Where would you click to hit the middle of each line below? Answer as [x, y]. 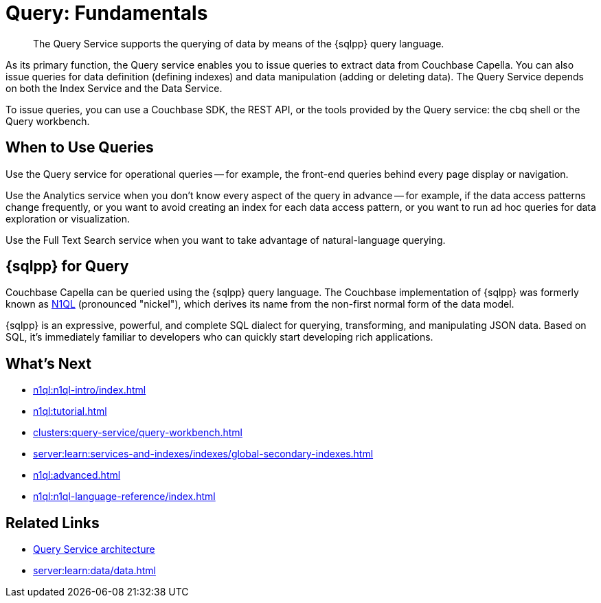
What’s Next [49, 363]
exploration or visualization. [68, 218]
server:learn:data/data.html [94, 571]
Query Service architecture [94, 549]
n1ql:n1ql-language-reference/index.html [124, 497]
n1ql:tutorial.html [70, 411]
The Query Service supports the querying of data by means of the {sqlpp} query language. [239, 43]
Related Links [53, 523]
